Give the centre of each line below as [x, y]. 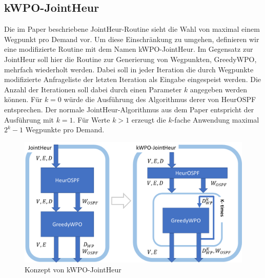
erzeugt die [149, 119]
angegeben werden [219, 89]
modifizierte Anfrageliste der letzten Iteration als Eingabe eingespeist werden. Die [132, 79]
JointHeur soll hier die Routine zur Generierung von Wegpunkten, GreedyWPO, [130, 59]
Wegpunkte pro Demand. [65, 130]
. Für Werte [91, 119]
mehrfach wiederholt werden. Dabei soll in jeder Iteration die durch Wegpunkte [129, 69]
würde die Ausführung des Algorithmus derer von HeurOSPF [160, 99]
